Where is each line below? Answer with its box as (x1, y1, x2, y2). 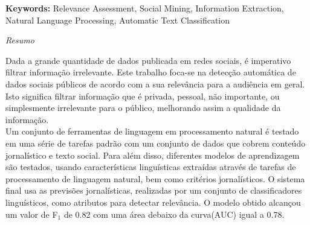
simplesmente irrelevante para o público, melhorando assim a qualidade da (5, 101, 281, 114)
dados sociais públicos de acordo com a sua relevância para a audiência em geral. (5, 77, 305, 90)
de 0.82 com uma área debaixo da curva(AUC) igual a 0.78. (63, 208, 285, 220)
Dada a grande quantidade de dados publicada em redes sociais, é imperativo (5, 54, 291, 66)
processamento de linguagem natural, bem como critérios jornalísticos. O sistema (5, 172, 305, 185)
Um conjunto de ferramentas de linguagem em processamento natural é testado (5, 125, 299, 138)
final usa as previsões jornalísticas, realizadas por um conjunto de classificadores (5, 184, 302, 197)
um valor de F (5, 208, 58, 220)
